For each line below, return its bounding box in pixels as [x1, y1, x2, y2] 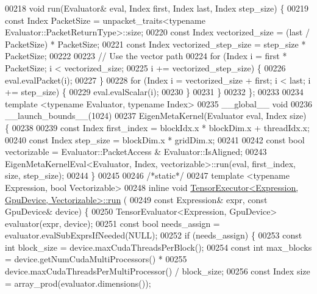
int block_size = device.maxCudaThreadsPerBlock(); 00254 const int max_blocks [5, 240, 312, 253]
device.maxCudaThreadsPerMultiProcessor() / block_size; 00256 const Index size [5, 265, 310, 278]
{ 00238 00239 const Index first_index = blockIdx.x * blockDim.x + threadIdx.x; [5, 121, 310, 134]
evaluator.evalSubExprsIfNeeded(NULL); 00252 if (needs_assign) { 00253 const [5, 229, 302, 242]
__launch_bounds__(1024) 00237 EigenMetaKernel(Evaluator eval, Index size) [5, 109, 307, 122]
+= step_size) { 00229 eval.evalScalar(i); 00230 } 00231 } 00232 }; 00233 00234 [5, 85, 304, 98]
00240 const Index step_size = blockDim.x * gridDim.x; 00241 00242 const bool [5, 133, 305, 146]
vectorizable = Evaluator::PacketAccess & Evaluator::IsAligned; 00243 [5, 145, 267, 158]
